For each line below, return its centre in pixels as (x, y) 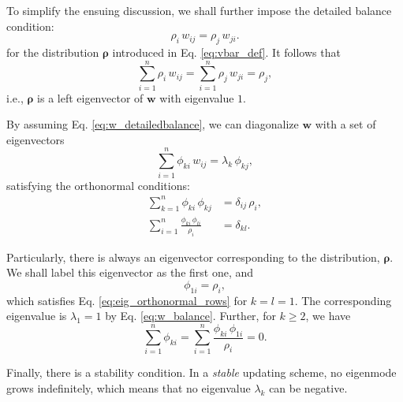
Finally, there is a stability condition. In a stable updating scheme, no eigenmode (201, 372)
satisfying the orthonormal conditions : (98, 185)
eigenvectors (35, 139)
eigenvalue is (37, 316)
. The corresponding (343, 300)
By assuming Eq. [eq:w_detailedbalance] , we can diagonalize (153, 124)
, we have (328, 316)
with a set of (345, 124)
